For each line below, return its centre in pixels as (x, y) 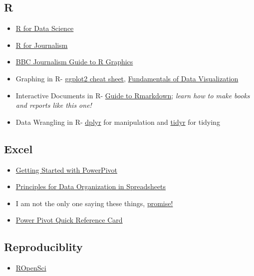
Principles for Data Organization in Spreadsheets (91, 186)
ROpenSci (31, 268)
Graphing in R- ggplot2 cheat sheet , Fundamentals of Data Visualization (127, 78)
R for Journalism (42, 45)
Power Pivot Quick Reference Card (69, 220)
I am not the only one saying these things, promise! (94, 203)
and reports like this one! (54, 105)
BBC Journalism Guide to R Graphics (74, 62)
